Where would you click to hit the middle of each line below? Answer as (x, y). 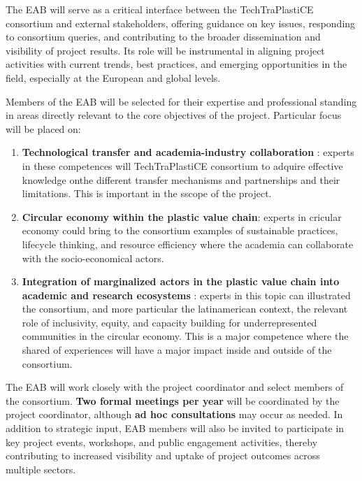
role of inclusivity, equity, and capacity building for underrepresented (169, 322)
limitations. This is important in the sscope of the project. (147, 193)
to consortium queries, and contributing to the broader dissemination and (163, 37)
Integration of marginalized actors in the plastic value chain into (181, 281)
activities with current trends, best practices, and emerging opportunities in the (176, 64)
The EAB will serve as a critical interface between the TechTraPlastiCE (160, 9)
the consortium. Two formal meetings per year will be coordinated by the (173, 400)
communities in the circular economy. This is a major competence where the (185, 336)
